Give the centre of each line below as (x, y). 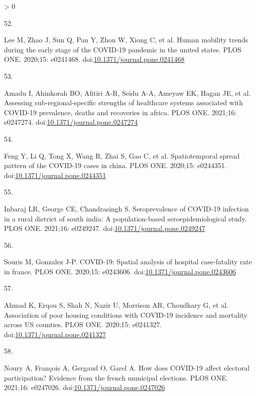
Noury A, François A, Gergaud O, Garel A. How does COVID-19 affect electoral (127, 368)
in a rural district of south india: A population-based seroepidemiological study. (126, 218)
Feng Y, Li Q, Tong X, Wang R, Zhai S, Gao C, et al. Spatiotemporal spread (122, 155)
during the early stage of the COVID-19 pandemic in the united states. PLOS (123, 49)
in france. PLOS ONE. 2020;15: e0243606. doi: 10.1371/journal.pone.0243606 (120, 271)
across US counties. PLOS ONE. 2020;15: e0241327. (83, 324)
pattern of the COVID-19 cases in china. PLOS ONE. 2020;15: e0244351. (116, 165)
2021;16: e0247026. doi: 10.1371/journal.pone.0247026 (84, 387)
